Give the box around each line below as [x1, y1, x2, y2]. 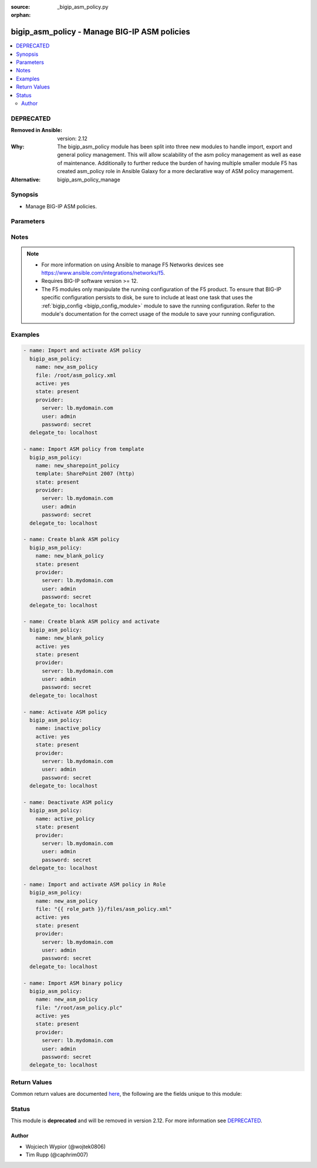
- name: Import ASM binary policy [23, 980, 123, 986]
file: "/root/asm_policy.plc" [35, 1004, 123, 1011]
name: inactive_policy [35, 725, 101, 732]
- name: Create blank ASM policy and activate [23, 618, 160, 625]
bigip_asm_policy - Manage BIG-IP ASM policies [11, 27, 190, 37]
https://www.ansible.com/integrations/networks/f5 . [41, 269, 166, 276]
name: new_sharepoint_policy [35, 462, 120, 469]
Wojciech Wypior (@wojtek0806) [25, 1143, 106, 1150]
